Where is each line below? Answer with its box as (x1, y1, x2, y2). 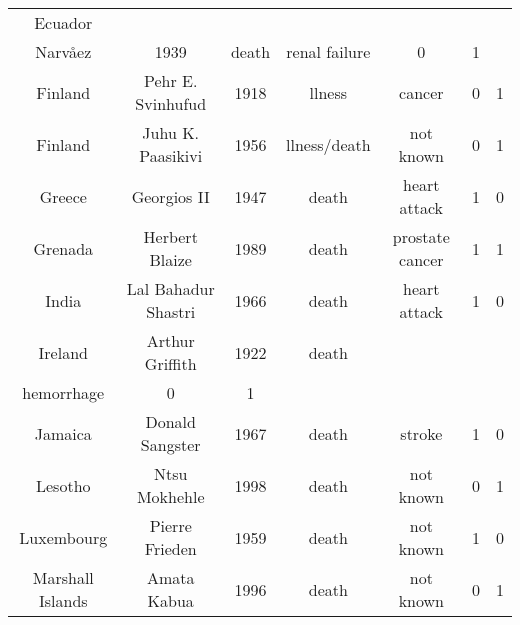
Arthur (146, 329, 195, 352)
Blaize (149, 248, 192, 271)
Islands (38, 589, 88, 612)
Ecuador (34, 11, 93, 34)
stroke (400, 421, 443, 445)
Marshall (32, 566, 94, 589)
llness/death (286, 132, 371, 156)
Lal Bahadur (126, 277, 215, 300)
